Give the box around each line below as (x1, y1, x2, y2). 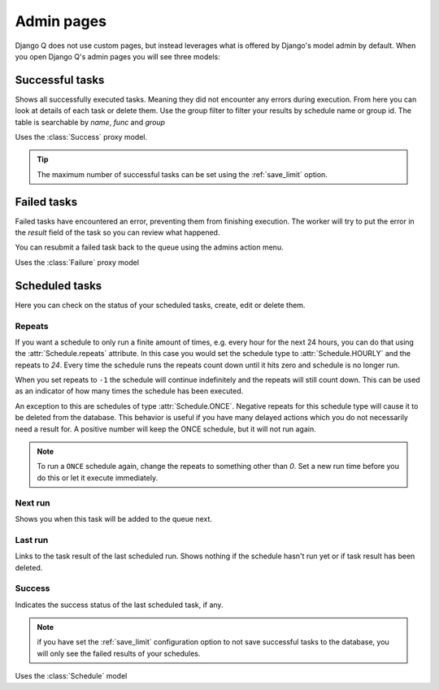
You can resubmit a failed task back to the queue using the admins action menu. (15, 242, 284, 252)
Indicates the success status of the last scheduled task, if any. (15, 600, 224, 610)
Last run (15, 534, 49, 545)
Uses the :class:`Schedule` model (15, 671, 128, 681)
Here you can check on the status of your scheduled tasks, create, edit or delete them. (15, 300, 306, 310)
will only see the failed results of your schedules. (37, 649, 201, 658)
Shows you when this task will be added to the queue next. (15, 514, 213, 523)
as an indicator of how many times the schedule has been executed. (15, 386, 244, 396)
